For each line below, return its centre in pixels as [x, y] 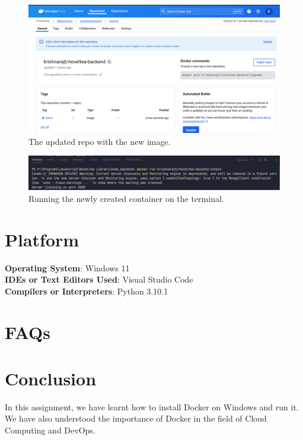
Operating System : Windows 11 [67, 268]
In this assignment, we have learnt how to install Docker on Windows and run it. [152, 406]
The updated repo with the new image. [100, 141]
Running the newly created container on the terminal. [126, 198]
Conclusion [51, 378]
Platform [42, 239]
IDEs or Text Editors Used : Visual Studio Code [99, 279]
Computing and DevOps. [50, 430]
